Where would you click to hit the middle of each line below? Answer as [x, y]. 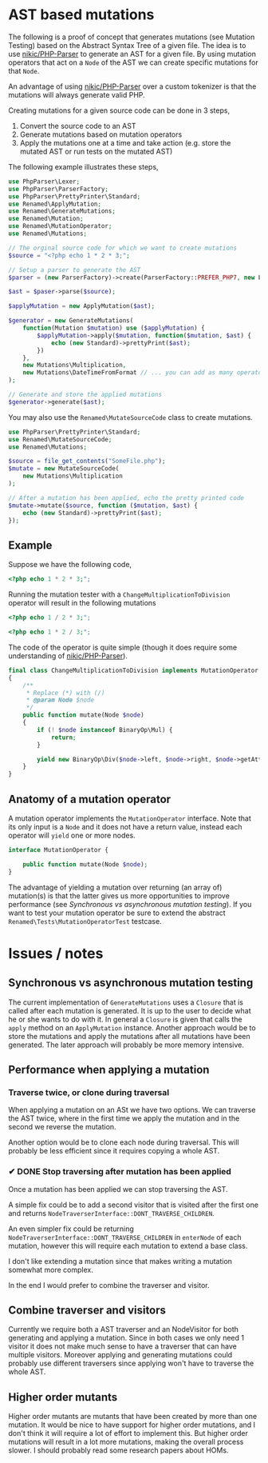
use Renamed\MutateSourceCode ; [60, 439]
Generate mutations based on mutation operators [101, 134]
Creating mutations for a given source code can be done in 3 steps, [119, 110]
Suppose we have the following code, [70, 565]
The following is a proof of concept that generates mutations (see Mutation [132, 37]
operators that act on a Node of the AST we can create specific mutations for [134, 62]
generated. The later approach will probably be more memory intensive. [126, 1045]
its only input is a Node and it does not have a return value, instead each [125, 826]
